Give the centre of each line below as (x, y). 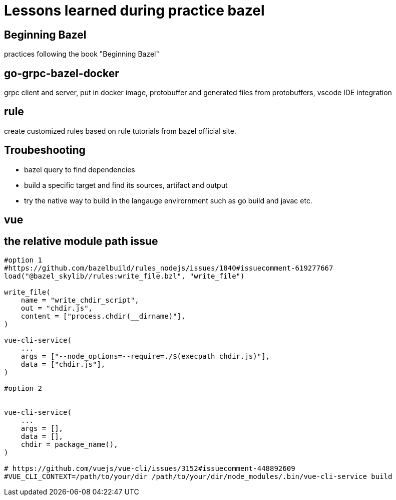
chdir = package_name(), (69, 444)
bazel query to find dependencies (80, 169)
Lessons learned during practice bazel (134, 11)
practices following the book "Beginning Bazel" (82, 54)
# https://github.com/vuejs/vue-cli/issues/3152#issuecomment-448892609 (150, 468)
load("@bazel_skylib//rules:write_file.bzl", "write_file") (124, 276)
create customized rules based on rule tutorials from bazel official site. (120, 131)
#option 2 (23, 388)
